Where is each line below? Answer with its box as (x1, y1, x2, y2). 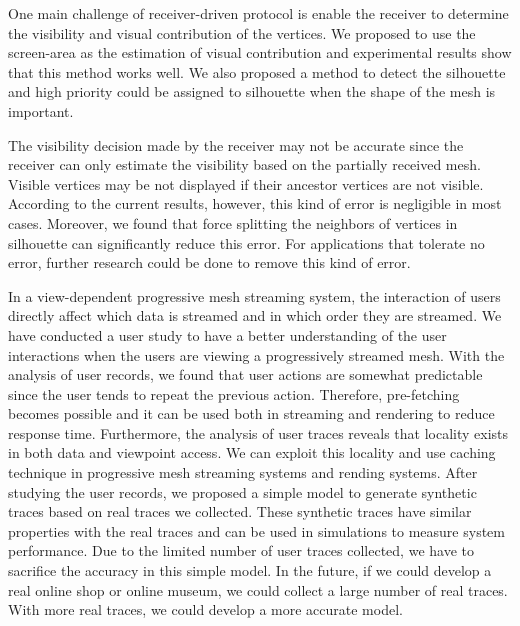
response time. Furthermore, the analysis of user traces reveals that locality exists (8, 422, 509, 443)
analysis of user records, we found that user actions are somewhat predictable (8, 364, 483, 385)
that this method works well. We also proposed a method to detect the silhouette (8, 61, 506, 82)
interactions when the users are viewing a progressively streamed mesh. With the (8, 344, 505, 365)
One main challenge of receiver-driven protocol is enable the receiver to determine (8, 3, 509, 23)
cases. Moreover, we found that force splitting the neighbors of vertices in (8, 212, 458, 233)
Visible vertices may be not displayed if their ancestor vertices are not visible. (8, 173, 484, 194)
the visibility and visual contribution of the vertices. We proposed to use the (8, 22, 476, 43)
